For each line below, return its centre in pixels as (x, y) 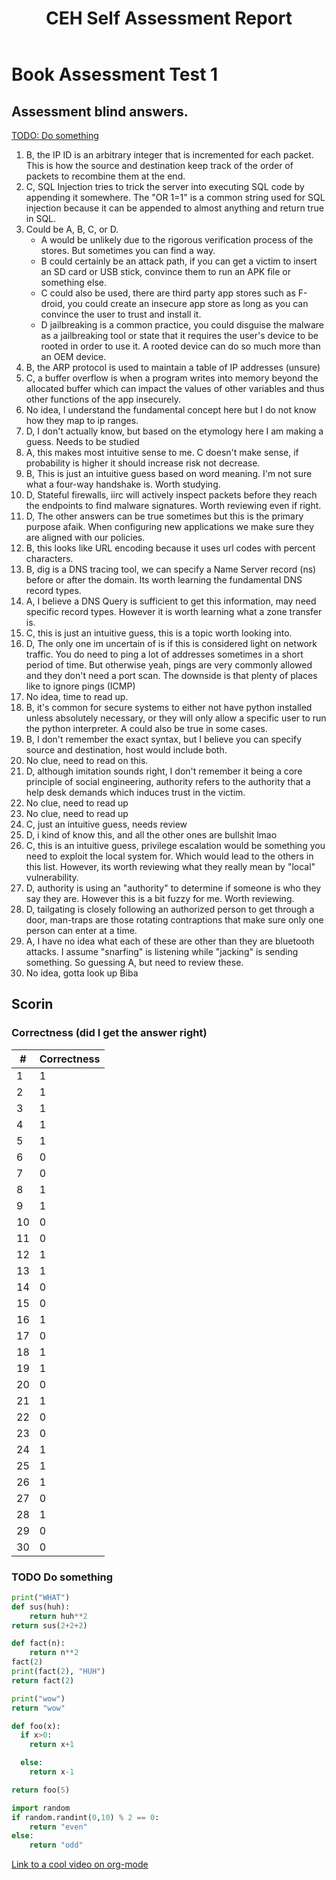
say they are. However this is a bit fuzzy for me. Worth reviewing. (160, 898)
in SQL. (41, 218)
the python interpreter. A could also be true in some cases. (146, 728)
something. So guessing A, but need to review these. (134, 962)
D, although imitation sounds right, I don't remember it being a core (164, 771)
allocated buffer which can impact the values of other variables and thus (175, 388)
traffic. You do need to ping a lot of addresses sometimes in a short (164, 654)
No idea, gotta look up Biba (82, 973)
